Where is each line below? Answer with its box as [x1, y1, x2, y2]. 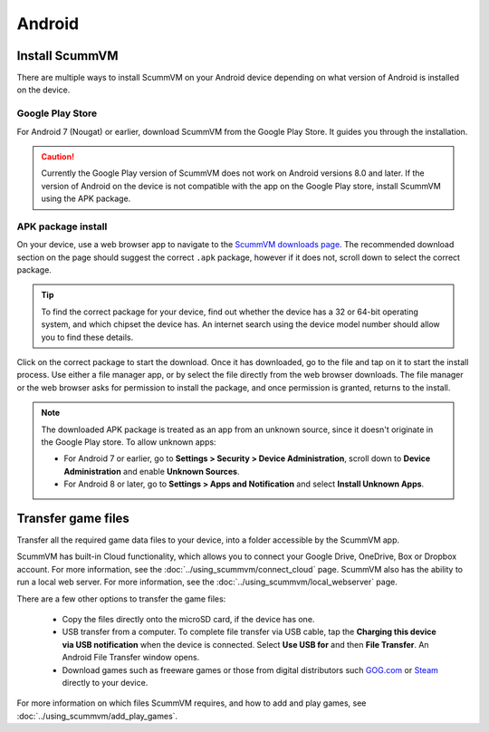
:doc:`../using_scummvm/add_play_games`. [16, 710, 178, 721]
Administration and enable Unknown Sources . [63, 466, 240, 477]
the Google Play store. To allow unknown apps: [41, 436, 216, 448]
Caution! [41, 150, 75, 162]
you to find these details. [41, 332, 134, 342]
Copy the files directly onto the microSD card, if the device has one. [62, 614, 315, 625]
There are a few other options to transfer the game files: [16, 593, 226, 604]
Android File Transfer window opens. [62, 652, 200, 663]
